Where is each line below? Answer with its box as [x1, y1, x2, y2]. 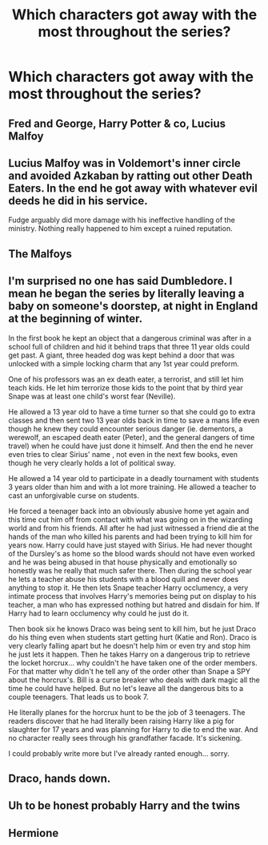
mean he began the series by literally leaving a [8, 287, 245, 301]
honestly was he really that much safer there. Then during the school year [8, 565, 252, 575]
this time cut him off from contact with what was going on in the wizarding [8, 515, 254, 524]
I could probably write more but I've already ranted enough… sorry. [8, 748, 230, 758]
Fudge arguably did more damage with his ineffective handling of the [8, 215, 236, 225]
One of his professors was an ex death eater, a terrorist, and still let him [8, 374, 244, 384]
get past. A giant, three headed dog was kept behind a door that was [8, 350, 235, 360]
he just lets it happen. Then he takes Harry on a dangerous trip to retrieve [8, 649, 250, 659]
